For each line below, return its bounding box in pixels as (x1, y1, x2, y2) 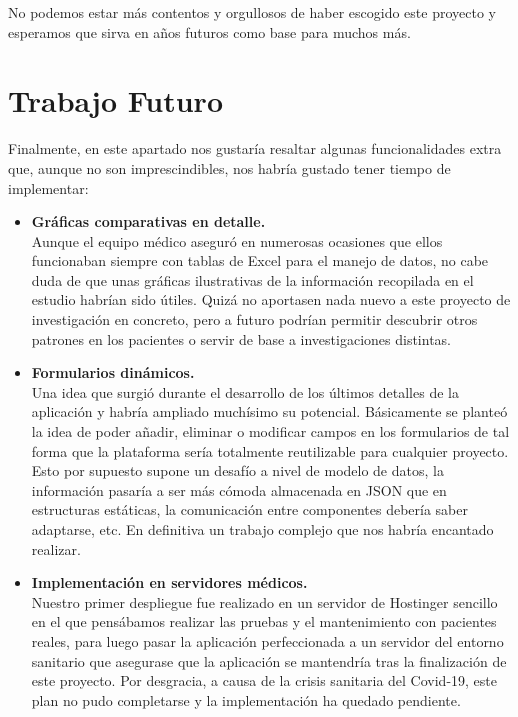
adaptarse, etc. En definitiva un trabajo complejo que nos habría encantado (31, 519, 494, 539)
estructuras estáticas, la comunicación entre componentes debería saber (31, 499, 468, 520)
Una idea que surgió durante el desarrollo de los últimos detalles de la (31, 381, 459, 402)
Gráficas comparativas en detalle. (31, 211, 266, 232)
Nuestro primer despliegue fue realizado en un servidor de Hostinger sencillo (31, 591, 498, 612)
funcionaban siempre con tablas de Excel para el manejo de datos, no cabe (31, 250, 489, 271)
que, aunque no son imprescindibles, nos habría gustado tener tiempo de (8, 157, 451, 178)
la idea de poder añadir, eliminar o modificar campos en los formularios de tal (31, 421, 510, 442)
